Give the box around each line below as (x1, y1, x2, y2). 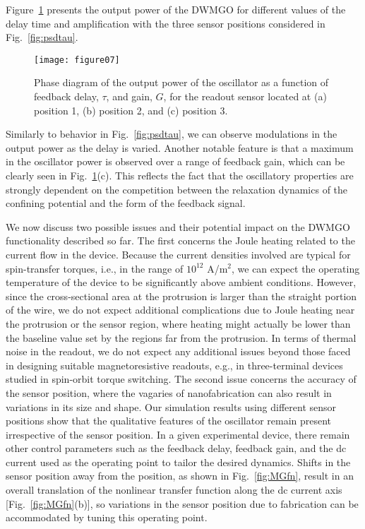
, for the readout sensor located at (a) (163, 89, 327, 104)
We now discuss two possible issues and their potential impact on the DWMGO (6, 219, 350, 234)
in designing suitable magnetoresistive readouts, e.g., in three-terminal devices (6, 357, 343, 372)
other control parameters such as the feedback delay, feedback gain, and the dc (6, 441, 347, 456)
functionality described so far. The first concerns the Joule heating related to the (6, 233, 355, 248)
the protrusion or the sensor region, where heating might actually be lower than (6, 316, 351, 331)
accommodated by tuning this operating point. (6, 510, 208, 525)
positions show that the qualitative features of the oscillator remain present (6, 413, 332, 428)
